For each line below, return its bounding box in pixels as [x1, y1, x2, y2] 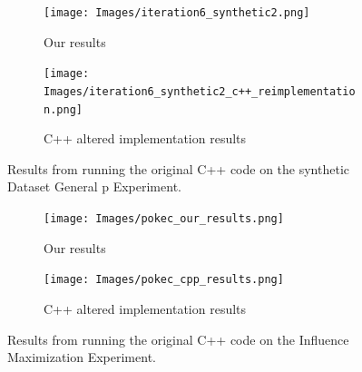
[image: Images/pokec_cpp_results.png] [44, 273, 284, 287]
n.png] [44, 103, 83, 116]
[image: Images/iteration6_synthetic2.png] [44, 6, 310, 19]
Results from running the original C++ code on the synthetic [7, 159, 350, 178]
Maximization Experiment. [7, 348, 156, 367]
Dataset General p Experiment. [7, 177, 181, 196]
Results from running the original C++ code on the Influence [7, 329, 349, 348]
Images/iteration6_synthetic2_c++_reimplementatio [44, 84, 356, 98]
